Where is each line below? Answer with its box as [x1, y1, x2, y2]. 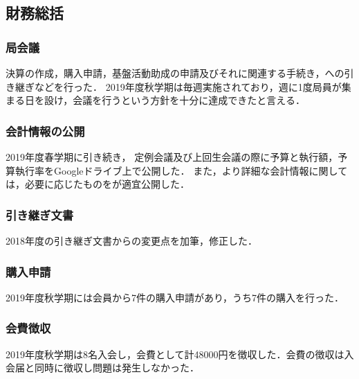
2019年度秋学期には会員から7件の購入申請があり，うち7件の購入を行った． [6, 290, 344, 304]
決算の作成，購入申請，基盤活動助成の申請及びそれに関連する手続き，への [6, 66, 344, 80]
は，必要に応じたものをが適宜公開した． [6, 177, 190, 191]
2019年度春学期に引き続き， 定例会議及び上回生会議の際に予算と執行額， [6, 150, 338, 164]
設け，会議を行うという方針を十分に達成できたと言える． [44, 93, 305, 107]
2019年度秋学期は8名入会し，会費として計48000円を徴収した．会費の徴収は [6, 346, 344, 361]
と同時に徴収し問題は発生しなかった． [24, 360, 199, 375]
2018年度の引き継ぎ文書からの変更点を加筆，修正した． [6, 233, 257, 247]
